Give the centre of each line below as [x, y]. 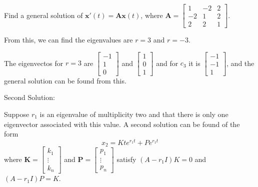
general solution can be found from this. [65, 80]
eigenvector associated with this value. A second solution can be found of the [122, 124]
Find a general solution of [43, 15]
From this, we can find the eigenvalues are [68, 40]
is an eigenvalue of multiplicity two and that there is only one [134, 114]
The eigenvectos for [34, 63]
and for [167, 63]
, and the [240, 63]
